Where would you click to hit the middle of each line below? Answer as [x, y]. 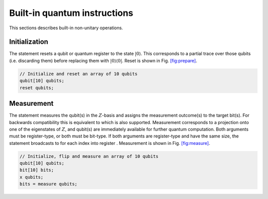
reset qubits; [37, 88]
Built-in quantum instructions [71, 13]
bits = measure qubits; [49, 184]
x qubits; [32, 177]
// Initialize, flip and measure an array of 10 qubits [89, 156]
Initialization [29, 42]
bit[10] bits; [37, 170]
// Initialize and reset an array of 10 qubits [78, 74]
